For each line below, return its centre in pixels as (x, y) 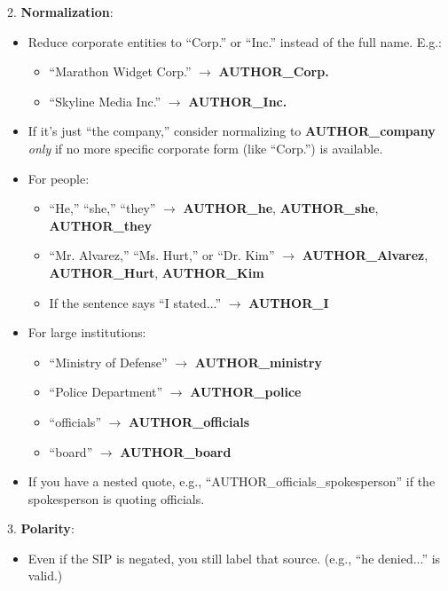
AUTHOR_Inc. (238, 101)
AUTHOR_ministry (258, 362)
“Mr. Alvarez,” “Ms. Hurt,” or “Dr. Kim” (162, 255)
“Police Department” (106, 392)
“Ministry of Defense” (108, 362)
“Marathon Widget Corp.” (120, 71)
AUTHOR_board (176, 451)
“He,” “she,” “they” (102, 208)
